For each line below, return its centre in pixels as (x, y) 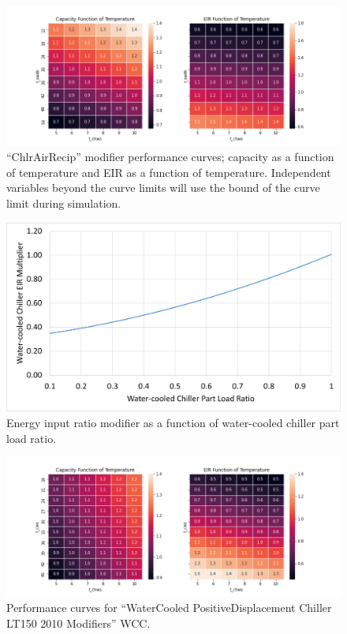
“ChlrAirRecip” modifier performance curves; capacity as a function (170, 157)
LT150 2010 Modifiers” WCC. (78, 623)
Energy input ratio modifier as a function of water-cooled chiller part (173, 422)
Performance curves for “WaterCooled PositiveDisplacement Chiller (169, 608)
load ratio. (32, 438)
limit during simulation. (64, 203)
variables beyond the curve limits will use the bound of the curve (163, 188)
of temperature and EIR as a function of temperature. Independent (169, 172)
